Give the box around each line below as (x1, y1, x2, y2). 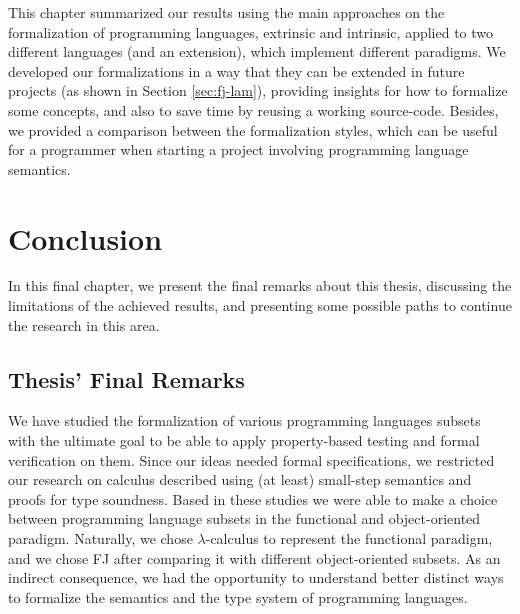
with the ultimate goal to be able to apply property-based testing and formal (8, 430, 480, 451)
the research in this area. (8, 314, 160, 335)
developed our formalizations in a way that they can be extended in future (8, 60, 465, 81)
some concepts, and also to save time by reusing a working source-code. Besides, (8, 99, 499, 120)
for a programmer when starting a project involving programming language (8, 139, 469, 160)
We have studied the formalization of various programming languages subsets (8, 410, 481, 431)
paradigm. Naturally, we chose (8, 528, 193, 549)
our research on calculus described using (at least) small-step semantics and (8, 469, 472, 490)
